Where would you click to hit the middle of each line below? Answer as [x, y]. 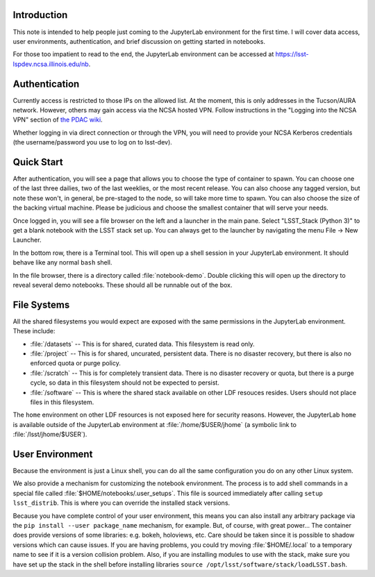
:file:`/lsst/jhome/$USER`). [50, 435]
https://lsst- [292, 54]
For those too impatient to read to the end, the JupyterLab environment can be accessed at [143, 54]
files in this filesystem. [62, 402]
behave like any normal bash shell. [62, 262]
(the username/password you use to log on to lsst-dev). [93, 142]
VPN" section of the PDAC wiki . [58, 120]
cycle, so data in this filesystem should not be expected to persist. [125, 383]
